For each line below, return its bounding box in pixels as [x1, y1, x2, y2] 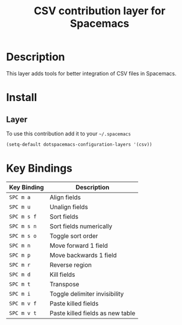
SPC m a [9, 194, 31, 200]
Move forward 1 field [49, 241, 108, 250]
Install [6, 91, 37, 105]
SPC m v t [9, 310, 37, 316]
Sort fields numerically [49, 222, 113, 230]
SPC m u [9, 203, 31, 210]
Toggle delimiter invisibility [49, 289, 124, 298]
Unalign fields [49, 203, 88, 211]
